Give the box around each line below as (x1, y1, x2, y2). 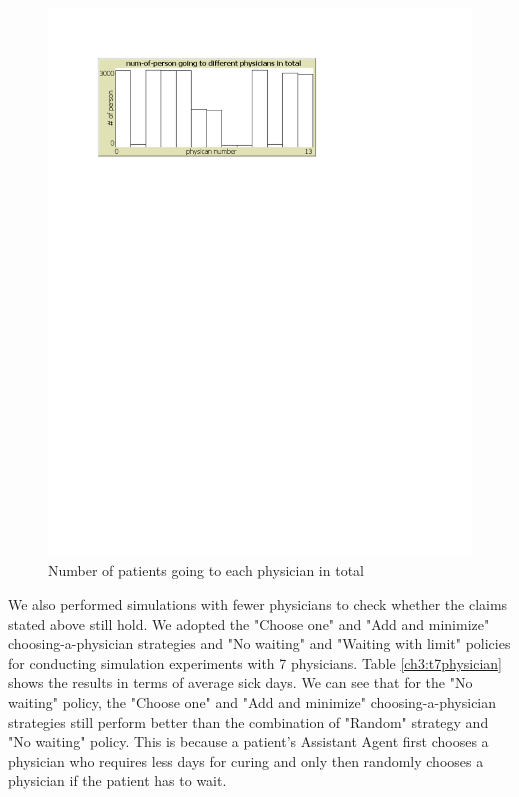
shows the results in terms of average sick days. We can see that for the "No (8, 672, 473, 693)
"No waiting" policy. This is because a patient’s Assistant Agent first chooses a (8, 731, 489, 752)
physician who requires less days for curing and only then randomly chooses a (8, 750, 484, 771)
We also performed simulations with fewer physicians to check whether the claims (8, 594, 508, 615)
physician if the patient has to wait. (8, 770, 227, 791)
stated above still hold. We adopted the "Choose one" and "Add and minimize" (8, 613, 490, 634)
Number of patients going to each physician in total (48, 560, 364, 581)
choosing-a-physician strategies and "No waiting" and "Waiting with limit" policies (8, 633, 511, 654)
